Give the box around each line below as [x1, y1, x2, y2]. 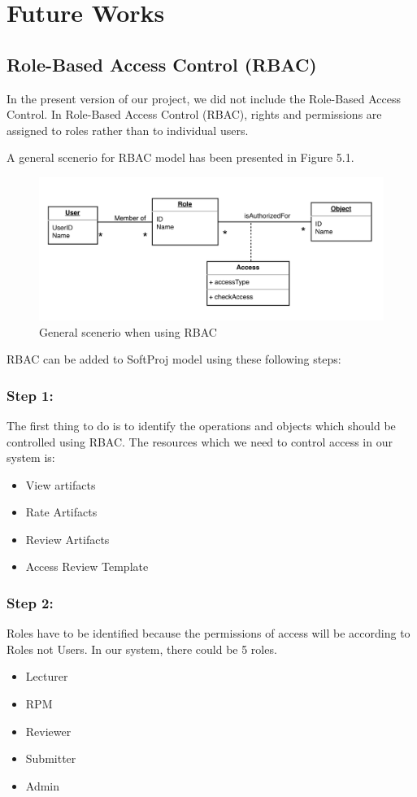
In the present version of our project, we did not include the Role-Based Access [7, 89, 402, 107]
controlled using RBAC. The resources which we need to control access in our [7, 433, 393, 450]
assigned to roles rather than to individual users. [7, 121, 249, 138]
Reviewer [25, 722, 72, 739]
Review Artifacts [25, 530, 110, 547]
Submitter [25, 750, 76, 767]
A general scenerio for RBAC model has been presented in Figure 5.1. [7, 149, 354, 166]
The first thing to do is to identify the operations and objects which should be [7, 416, 396, 433]
